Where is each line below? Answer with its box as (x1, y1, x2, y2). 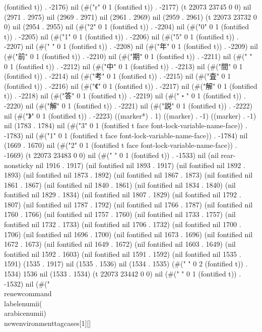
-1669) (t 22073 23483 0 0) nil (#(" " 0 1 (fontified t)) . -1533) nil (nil (4, 149, 219, 160)
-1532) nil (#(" (4, 278, 50, 289)
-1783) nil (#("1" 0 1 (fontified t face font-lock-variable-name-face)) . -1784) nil (4, 130, 248, 140)
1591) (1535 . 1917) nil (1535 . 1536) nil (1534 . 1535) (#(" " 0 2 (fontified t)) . (4, 258, 248, 269)
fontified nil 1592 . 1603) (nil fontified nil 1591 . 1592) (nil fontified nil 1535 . (4, 248, 241, 259)
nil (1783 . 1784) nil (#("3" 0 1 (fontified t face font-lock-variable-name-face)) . (4, 120, 247, 131)
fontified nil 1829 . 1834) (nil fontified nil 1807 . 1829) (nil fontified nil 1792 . (4, 189, 241, 200)
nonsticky (4, 159, 34, 170)
